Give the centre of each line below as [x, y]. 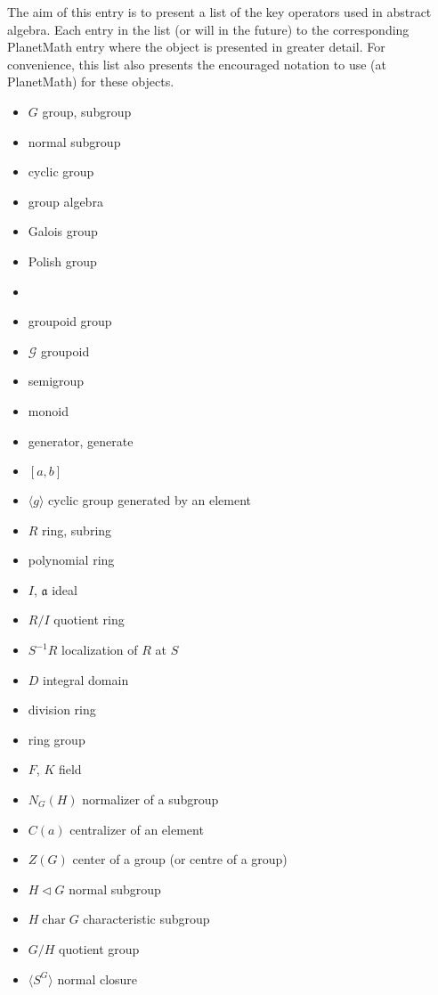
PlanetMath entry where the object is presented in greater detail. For [196, 47]
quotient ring [89, 620]
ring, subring [77, 530]
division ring [62, 710]
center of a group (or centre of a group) [180, 859]
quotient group [99, 949]
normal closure [97, 979]
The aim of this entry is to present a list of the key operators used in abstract [219, 12]
